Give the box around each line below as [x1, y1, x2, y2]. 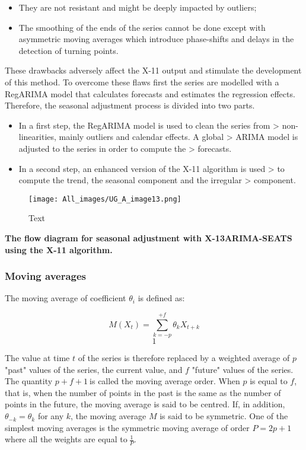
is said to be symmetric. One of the [160, 410, 288, 422]
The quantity [5, 375, 53, 387]
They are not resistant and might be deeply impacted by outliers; [18, 1, 257, 13]
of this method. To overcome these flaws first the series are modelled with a [5, 75, 279, 88]
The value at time [5, 352, 70, 364]
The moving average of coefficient [5, 292, 126, 304]
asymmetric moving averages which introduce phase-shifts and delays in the [18, 33, 294, 45]
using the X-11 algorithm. [5, 243, 113, 256]
